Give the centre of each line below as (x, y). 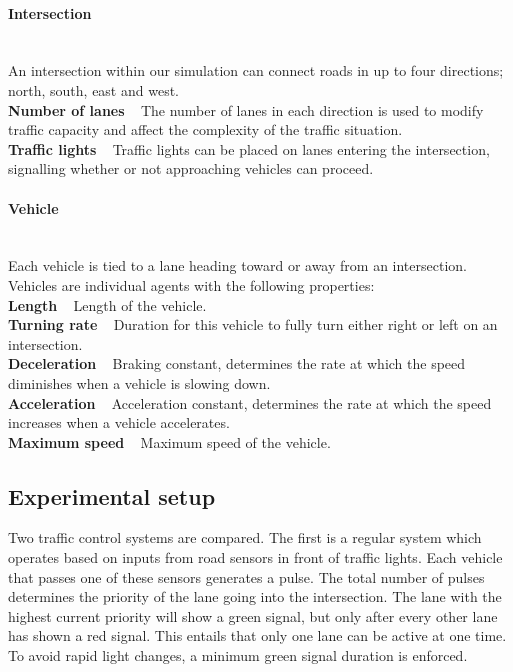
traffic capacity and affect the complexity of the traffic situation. (205, 129)
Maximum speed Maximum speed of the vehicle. (169, 441)
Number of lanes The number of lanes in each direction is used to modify (246, 109)
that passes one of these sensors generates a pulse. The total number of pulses (246, 576)
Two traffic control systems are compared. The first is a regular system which (245, 537)
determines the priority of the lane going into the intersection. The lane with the (255, 596)
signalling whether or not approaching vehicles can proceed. (191, 168)
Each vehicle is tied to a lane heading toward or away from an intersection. (237, 265)
